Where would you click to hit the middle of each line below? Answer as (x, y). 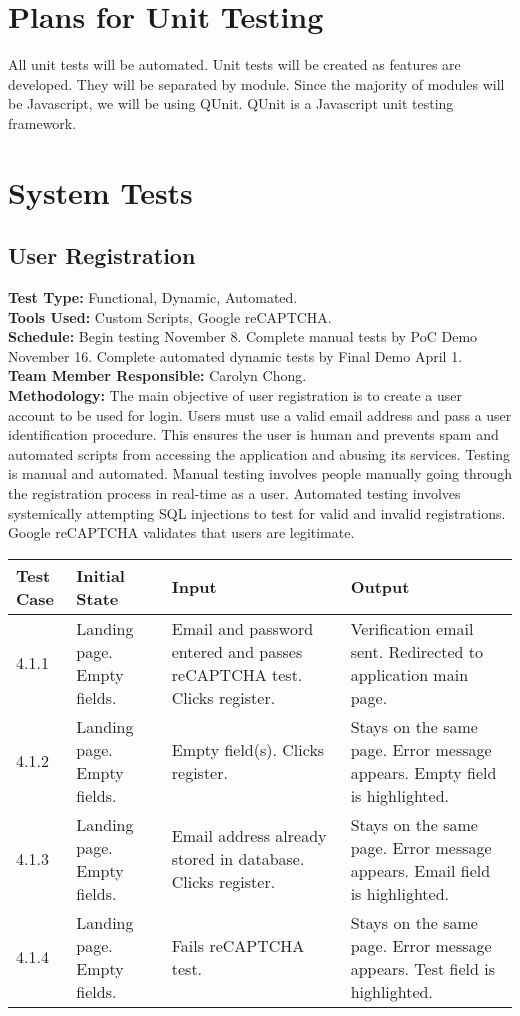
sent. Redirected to (417, 651)
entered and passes (237, 651)
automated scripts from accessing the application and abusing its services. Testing (259, 453)
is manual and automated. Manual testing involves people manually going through (260, 473)
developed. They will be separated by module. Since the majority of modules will (256, 83)
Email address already (249, 836)
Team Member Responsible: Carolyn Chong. (157, 375)
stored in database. (238, 859)
